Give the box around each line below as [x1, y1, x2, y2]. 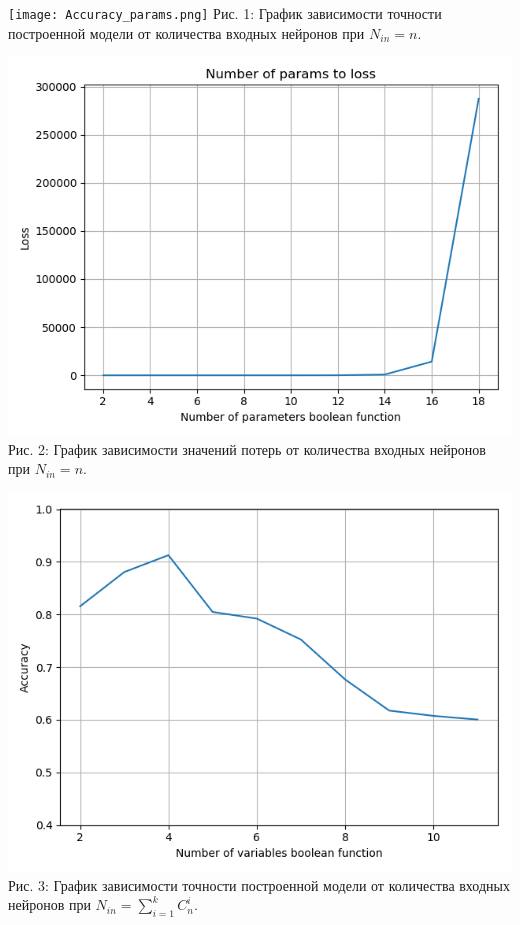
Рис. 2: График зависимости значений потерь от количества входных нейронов [8, 438, 486, 459]
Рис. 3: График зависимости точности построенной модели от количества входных [8, 874, 510, 895]
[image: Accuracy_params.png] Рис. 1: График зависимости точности [8, 3, 442, 23]
